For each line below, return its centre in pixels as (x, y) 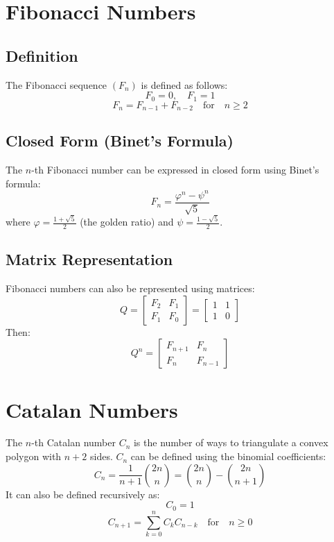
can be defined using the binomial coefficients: (228, 456)
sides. (102, 456)
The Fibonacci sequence (56, 84)
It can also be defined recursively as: (83, 494)
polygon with (34, 456)
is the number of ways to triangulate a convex (231, 442)
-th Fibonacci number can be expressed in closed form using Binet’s (175, 170)
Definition (42, 55)
